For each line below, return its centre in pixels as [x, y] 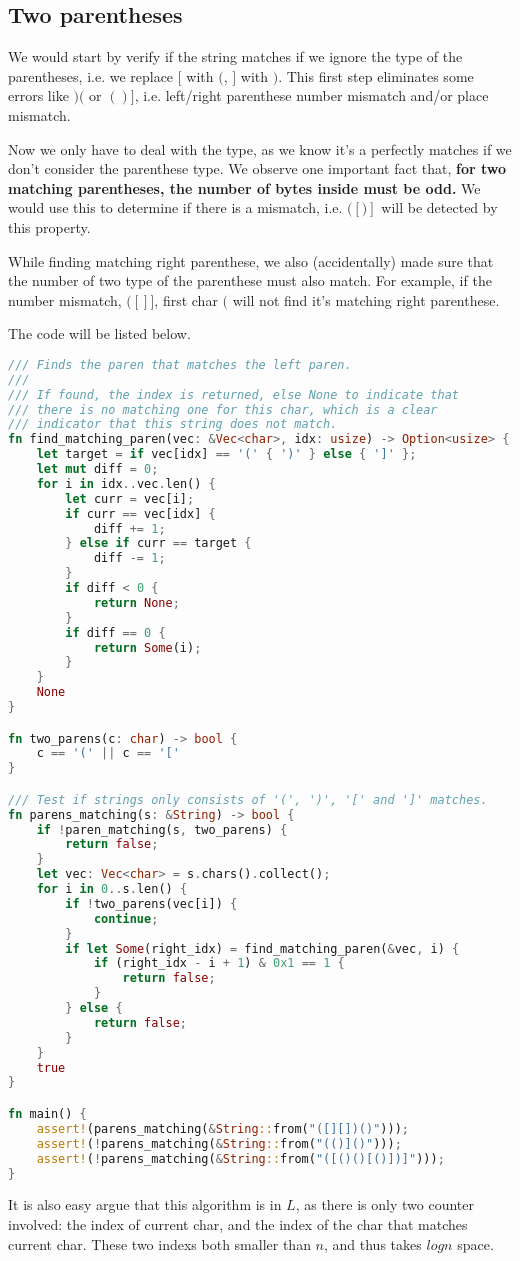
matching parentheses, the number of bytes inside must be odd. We [244, 187]
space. [475, 1243]
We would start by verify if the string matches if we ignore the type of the [235, 56]
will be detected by [439, 207]
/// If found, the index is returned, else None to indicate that [234, 394]
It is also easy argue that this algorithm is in [145, 1204]
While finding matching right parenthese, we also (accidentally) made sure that [251, 260]
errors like [38, 95]
